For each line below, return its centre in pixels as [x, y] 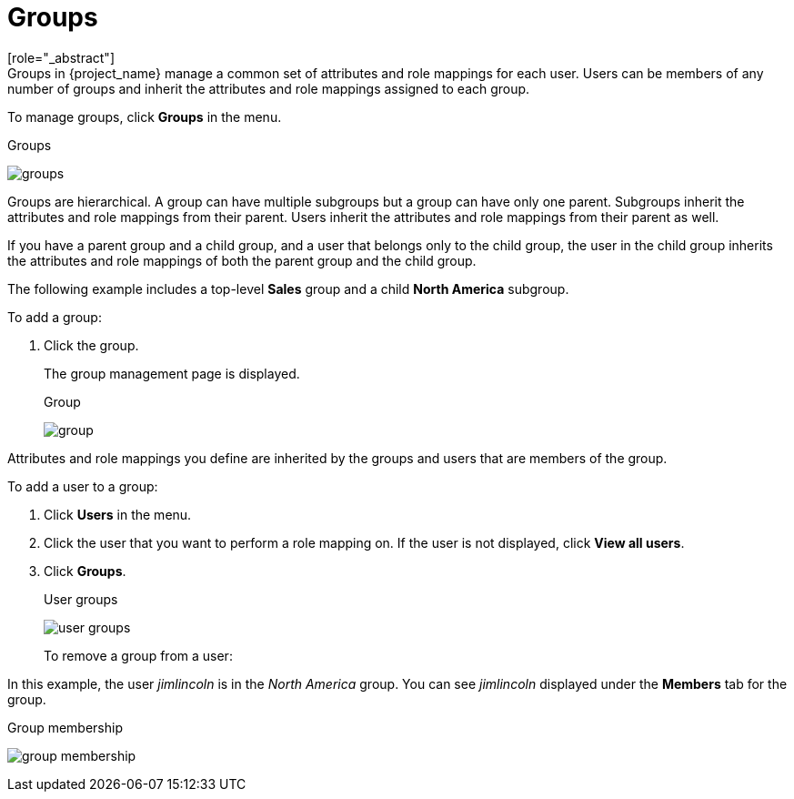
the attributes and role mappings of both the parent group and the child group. [242, 260]
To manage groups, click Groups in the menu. [145, 116]
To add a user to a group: [83, 486]
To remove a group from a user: [138, 655]
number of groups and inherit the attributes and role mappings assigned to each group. [269, 88]
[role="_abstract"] [61, 57]
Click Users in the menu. [118, 514]
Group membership [65, 727]
